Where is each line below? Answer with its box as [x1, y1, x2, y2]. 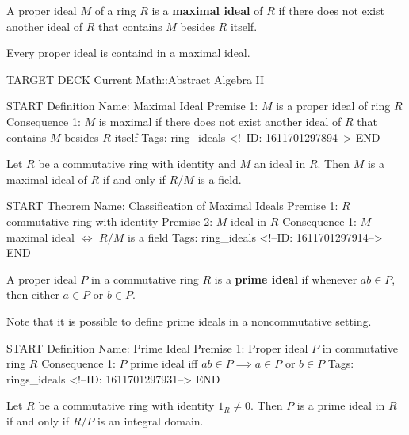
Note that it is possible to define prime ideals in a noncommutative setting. [6, 312, 372, 329]
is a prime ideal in [296, 397, 385, 414]
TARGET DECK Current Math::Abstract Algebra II [6, 71, 265, 87]
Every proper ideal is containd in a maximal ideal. [6, 44, 250, 61]
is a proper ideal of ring [276, 97, 391, 114]
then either [6, 286, 59, 303]
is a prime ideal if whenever [214, 270, 357, 287]
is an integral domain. [97, 412, 204, 429]
